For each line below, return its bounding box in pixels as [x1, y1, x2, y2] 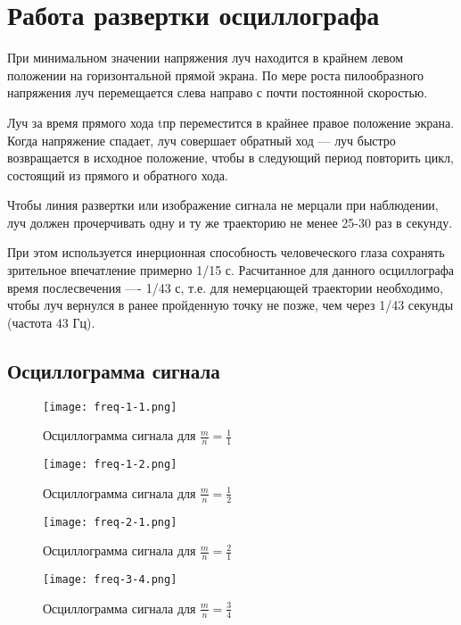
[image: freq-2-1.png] [43, 515, 177, 529]
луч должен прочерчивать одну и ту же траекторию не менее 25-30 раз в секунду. [7, 212, 453, 231]
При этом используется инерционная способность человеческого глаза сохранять [7, 243, 445, 262]
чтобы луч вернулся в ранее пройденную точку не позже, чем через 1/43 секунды [7, 296, 454, 314]
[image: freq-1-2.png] [43, 458, 177, 471]
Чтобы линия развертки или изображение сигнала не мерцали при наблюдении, [7, 196, 439, 214]
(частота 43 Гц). [7, 312, 95, 331]
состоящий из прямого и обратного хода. [7, 165, 228, 184]
